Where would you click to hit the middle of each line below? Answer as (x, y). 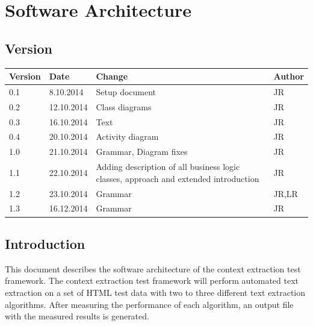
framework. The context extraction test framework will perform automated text (152, 281)
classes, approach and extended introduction (178, 178)
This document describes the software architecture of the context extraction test (153, 268)
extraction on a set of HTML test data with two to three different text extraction (155, 292)
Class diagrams (124, 106)
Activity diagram (127, 136)
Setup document (126, 91)
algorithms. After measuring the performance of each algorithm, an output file (149, 304)
